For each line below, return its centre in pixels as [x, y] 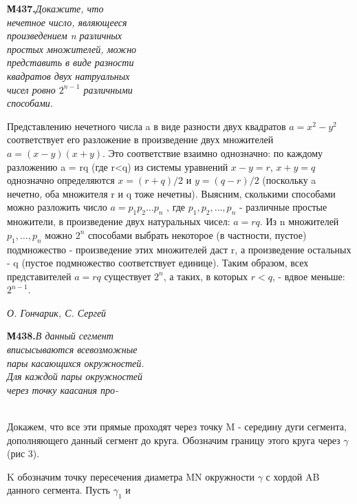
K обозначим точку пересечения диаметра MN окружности [131, 476]
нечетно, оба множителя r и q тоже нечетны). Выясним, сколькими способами [171, 193]
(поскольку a [289, 180]
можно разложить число [57, 207]
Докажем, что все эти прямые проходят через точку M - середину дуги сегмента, [177, 427]
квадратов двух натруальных [68, 75]
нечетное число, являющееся [67, 22]
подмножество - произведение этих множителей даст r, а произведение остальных [179, 249]
